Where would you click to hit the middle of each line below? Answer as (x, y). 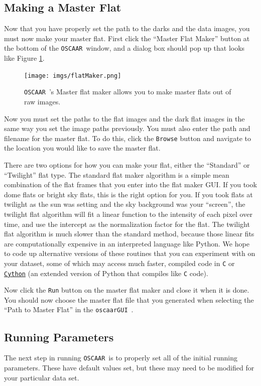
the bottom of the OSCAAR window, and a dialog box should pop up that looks (124, 48)
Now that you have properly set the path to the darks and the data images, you (127, 28)
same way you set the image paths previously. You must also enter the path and (127, 128)
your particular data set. (42, 377)
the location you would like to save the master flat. (82, 148)
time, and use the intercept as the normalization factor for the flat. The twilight (127, 224)
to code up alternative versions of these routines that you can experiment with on (130, 253)
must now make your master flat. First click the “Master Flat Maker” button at (127, 38)
